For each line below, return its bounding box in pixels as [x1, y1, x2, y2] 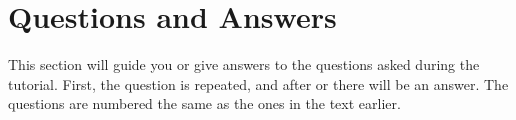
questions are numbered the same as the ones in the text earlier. [8, 93, 401, 114]
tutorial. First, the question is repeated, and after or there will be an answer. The [8, 73, 509, 94]
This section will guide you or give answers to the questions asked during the [8, 54, 480, 75]
